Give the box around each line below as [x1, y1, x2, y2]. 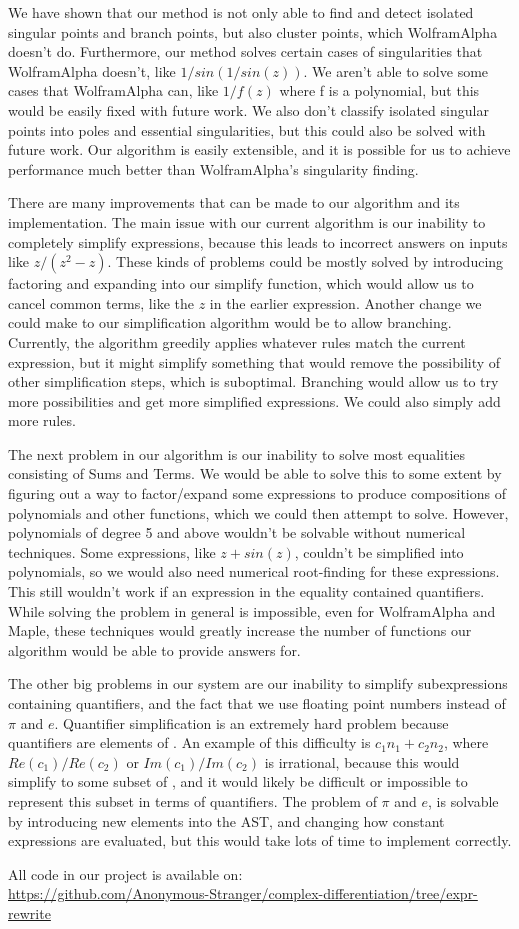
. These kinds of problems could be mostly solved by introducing [107, 251, 504, 272]
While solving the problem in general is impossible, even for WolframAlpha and [8, 600, 496, 621]
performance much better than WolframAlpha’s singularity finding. [8, 158, 419, 179]
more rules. [8, 410, 76, 431]
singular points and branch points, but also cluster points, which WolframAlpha [8, 21, 498, 42]
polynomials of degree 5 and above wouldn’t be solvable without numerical [8, 522, 466, 543]
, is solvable [428, 790, 499, 811]
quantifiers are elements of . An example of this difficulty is [8, 732, 371, 753]
